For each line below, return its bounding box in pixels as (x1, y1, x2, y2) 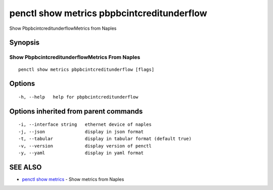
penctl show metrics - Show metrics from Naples (22, 176, 124, 182)
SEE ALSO (9, 163, 42, 171)
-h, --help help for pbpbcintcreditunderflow (18, 94, 139, 100)
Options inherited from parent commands (9, 107, 143, 116)
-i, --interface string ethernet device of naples (18, 122, 152, 127)
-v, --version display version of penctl (18, 143, 152, 149)
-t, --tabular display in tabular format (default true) (18, 136, 192, 141)
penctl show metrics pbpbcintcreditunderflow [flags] (18, 66, 154, 72)
